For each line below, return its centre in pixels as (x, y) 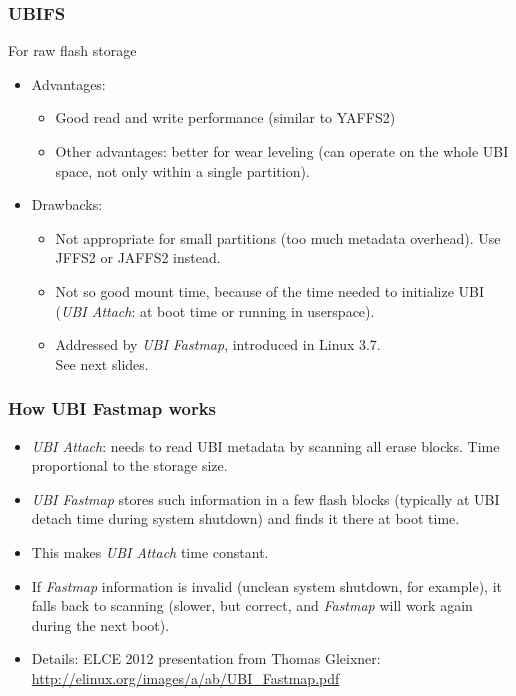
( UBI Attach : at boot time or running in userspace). (215, 310)
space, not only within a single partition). (182, 170)
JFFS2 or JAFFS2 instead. (138, 257)
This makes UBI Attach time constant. (150, 551)
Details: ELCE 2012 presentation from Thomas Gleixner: (206, 658)
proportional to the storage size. (129, 465)
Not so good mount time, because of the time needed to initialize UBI (270, 290)
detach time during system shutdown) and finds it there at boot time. (245, 518)
